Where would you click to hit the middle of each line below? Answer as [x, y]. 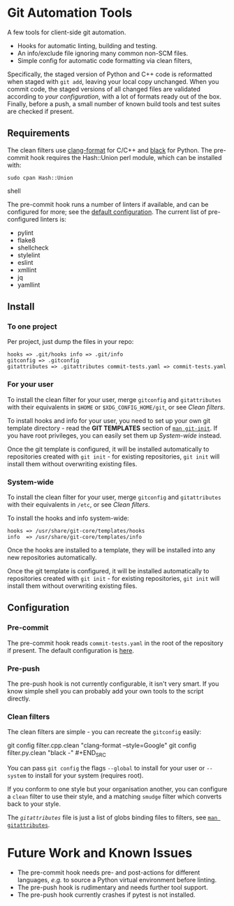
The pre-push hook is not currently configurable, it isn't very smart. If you [113, 684]
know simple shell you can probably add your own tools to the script [105, 691]
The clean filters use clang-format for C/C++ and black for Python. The [110, 150]
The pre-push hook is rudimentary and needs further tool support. [112, 887]
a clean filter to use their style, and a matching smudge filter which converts [115, 797]
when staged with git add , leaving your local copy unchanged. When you [113, 81]
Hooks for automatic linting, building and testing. [87, 45]
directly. [19, 699]
